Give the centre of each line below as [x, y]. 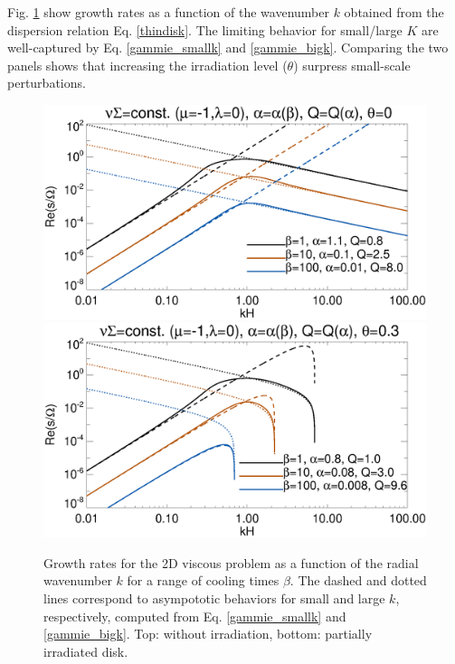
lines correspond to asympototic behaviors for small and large [214, 598]
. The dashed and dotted [358, 580]
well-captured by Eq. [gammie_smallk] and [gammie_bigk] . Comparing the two [228, 47]
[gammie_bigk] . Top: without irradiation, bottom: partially [208, 634]
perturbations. [47, 83]
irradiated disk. [86, 651]
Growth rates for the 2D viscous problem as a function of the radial [231, 562]
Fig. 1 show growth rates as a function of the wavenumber [168, 12]
